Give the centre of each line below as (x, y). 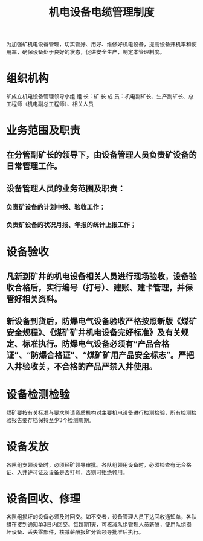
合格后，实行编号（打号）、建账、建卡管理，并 (100, 287)
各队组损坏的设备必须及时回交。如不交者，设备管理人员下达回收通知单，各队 (101, 516)
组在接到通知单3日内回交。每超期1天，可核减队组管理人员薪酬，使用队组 (96, 524)
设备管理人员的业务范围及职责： (66, 189)
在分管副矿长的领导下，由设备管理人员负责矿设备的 (101, 155)
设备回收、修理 (43, 498)
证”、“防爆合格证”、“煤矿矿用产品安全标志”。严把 (100, 355)
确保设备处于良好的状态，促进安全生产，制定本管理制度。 (93, 52)
